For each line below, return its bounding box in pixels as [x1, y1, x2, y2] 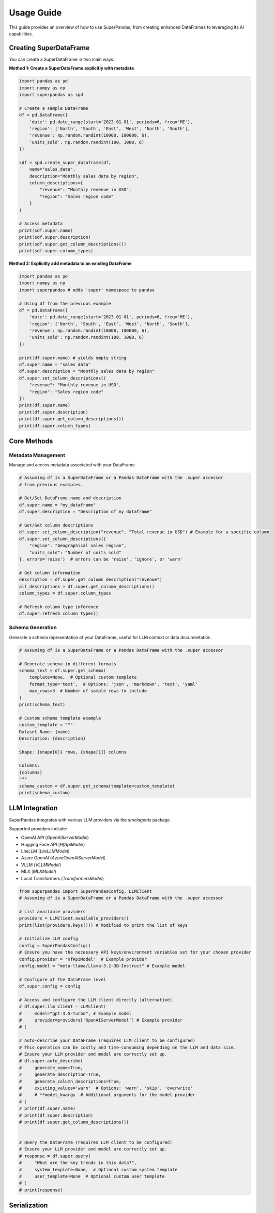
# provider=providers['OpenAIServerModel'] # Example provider [19, 1017, 183, 1023]
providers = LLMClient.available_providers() [19, 916, 129, 921]
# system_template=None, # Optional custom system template [19, 1167, 178, 1172]
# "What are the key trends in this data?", [19, 1160, 137, 1165]
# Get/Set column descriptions [19, 523, 94, 528]
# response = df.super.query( [19, 1153, 91, 1159]
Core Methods [9, 437, 53, 445]
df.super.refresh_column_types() [19, 611, 99, 616]
